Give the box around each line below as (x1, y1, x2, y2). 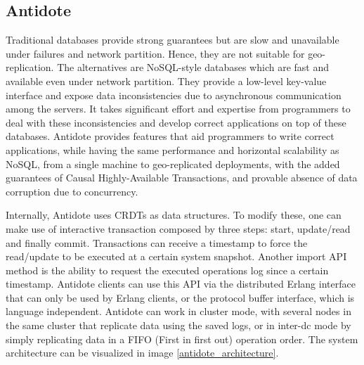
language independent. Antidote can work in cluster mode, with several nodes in (6, 304, 351, 319)
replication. (6, 60, 54, 75)
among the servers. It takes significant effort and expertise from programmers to (6, 101, 351, 116)
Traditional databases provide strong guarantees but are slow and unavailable (6, 32, 339, 47)
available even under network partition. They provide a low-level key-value (6, 73, 327, 88)
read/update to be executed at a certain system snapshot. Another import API (6, 249, 347, 264)
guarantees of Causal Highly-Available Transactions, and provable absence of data (6, 170, 358, 185)
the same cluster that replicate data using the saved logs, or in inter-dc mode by (6, 318, 351, 333)
